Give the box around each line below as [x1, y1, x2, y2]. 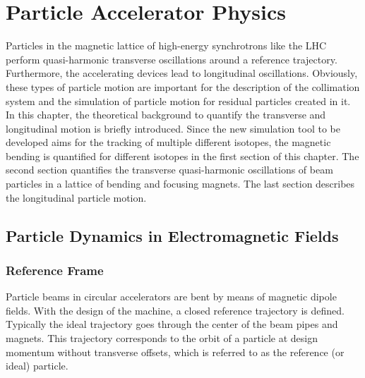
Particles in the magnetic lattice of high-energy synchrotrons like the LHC [6, 38, 327, 53]
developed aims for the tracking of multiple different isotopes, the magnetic [6, 135, 331, 150]
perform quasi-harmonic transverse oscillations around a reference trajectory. [6, 51, 337, 66]
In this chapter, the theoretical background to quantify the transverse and [6, 107, 326, 122]
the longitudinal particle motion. [6, 190, 147, 205]
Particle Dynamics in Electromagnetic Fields [6, 224, 339, 246]
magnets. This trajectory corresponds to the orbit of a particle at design [6, 331, 318, 346]
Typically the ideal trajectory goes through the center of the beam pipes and [6, 317, 338, 331]
